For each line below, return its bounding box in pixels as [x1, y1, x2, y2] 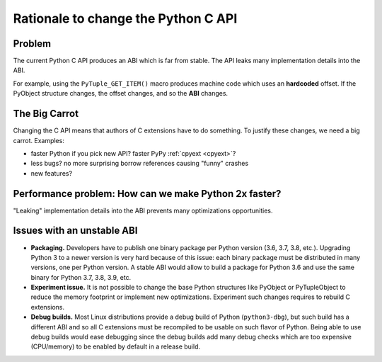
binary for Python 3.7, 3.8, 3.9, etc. [30, 273, 132, 281]
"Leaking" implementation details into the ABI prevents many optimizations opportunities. [13, 206, 273, 215]
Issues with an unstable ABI [13, 225, 138, 237]
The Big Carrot [13, 108, 79, 120]
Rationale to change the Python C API [13, 11, 238, 26]
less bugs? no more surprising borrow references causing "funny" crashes [30, 159, 249, 168]
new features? [30, 169, 73, 177]
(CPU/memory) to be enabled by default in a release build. [30, 342, 201, 351]
